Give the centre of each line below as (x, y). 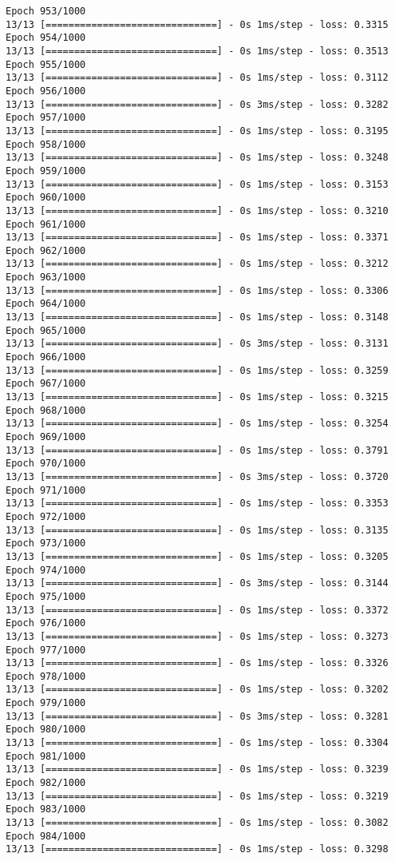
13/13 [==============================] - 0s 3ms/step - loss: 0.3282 (197, 104)
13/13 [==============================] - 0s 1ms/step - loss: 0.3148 (197, 317)
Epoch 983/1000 (46, 809)
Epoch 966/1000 (46, 357)
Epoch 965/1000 (46, 330)
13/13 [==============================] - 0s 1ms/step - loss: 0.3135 (197, 530)
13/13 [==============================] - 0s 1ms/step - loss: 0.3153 (197, 184)
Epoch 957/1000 (46, 118)
